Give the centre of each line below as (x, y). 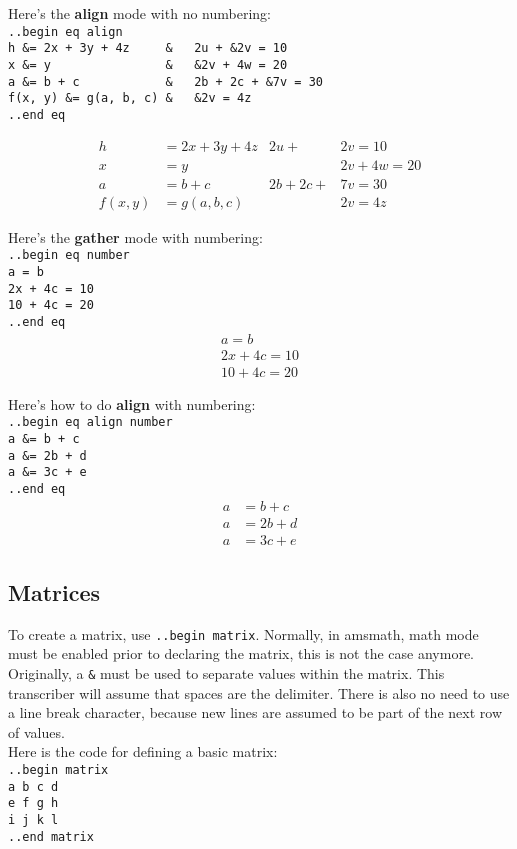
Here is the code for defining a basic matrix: (143, 751)
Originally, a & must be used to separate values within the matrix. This (226, 673)
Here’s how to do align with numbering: (132, 403)
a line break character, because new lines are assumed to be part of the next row (255, 712)
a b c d (33, 786)
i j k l (33, 820)
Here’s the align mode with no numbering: (139, 13)
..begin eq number (69, 255)
